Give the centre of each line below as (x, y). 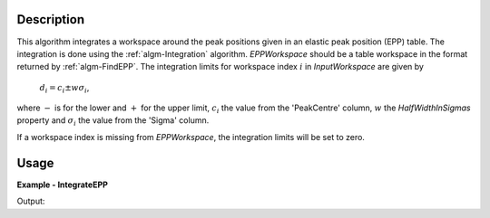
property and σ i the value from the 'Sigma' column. (113, 122)
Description (51, 19)
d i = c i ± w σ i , (64, 88)
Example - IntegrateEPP (63, 185)
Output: (31, 201)
